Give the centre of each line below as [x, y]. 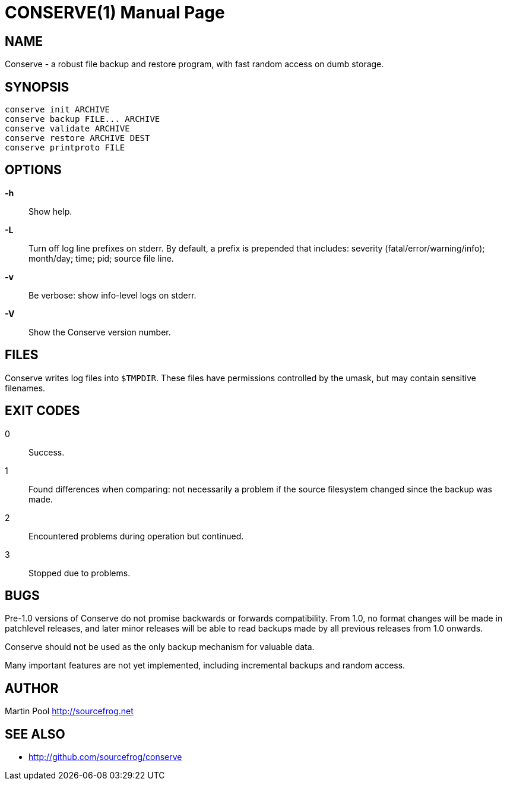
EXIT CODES [42, 411]
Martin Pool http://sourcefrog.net [69, 711]
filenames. [25, 388]
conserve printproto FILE [65, 148]
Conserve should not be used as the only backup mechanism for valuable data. [160, 647]
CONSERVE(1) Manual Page [115, 12]
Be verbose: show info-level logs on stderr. [113, 295]
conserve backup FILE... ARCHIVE [83, 119]
